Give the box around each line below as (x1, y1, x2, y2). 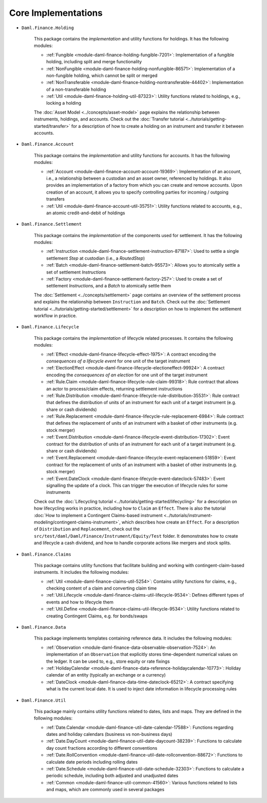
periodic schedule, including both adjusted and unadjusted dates (46, 773, 178, 779)
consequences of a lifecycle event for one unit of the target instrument (46, 358, 190, 364)
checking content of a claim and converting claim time (46, 585, 157, 591)
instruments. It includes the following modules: (34, 569, 129, 575)
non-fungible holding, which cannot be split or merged (46, 72, 158, 79)
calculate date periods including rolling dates (46, 759, 138, 765)
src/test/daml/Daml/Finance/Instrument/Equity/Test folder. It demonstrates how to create (34, 533, 238, 539)
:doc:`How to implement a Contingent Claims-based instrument (34, 512, 163, 518)
